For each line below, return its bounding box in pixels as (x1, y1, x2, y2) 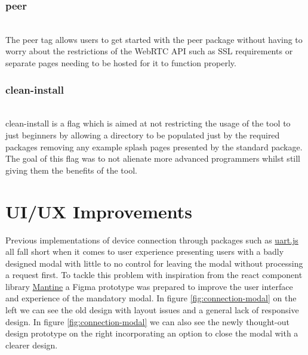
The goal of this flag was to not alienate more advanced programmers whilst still (5, 152, 301, 165)
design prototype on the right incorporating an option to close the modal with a (5, 327, 298, 339)
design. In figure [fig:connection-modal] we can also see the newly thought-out (5, 315, 289, 328)
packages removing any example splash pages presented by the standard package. (5, 140, 303, 153)
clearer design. (5, 338, 58, 351)
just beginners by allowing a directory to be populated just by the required (5, 129, 280, 141)
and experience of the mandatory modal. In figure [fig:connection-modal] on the (5, 292, 297, 304)
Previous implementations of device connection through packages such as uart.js (5, 233, 298, 246)
